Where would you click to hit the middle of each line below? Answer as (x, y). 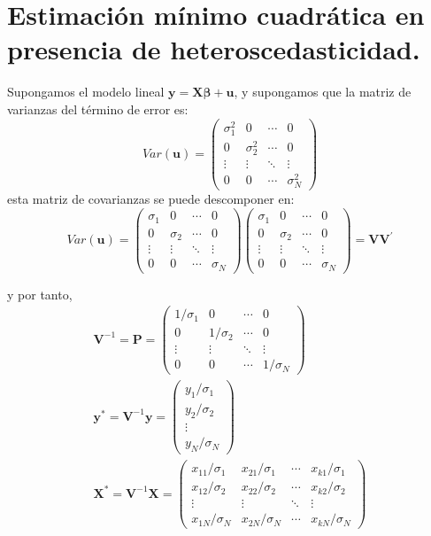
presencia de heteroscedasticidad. (214, 49)
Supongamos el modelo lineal (86, 92)
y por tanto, (40, 294)
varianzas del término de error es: (98, 109)
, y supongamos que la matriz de (323, 92)
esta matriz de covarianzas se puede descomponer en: (151, 199)
